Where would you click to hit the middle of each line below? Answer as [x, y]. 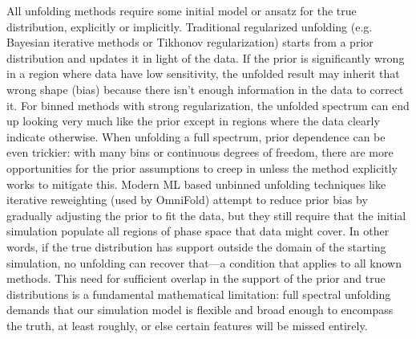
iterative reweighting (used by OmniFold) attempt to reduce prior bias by [187, 200]
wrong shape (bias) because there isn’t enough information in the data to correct [205, 89]
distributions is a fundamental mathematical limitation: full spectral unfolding [199, 294]
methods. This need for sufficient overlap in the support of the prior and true [196, 278]
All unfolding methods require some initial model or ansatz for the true [182, 10]
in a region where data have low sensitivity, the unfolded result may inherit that [203, 74]
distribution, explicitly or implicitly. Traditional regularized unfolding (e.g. [190, 26]
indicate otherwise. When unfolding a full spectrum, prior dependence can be [196, 136]
